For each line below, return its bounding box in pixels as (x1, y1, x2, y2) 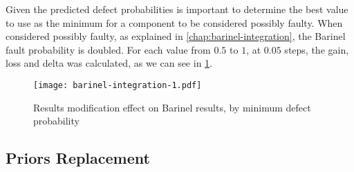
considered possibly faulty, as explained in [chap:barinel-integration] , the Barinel (6, 29, 346, 43)
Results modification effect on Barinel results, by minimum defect (33, 100, 311, 114)
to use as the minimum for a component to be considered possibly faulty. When (6, 15, 343, 30)
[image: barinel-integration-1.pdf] (33, 80, 202, 90)
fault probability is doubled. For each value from (6, 42, 211, 56)
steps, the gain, (284, 42, 349, 56)
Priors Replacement (6, 147, 150, 169)
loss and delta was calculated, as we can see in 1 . (6, 56, 212, 70)
